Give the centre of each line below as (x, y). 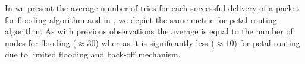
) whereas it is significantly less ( (155, 42)
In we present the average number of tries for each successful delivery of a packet (152, 8)
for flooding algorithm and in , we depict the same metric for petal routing (141, 19)
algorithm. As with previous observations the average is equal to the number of (149, 31)
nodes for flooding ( (40, 42)
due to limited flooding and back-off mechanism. (93, 54)
